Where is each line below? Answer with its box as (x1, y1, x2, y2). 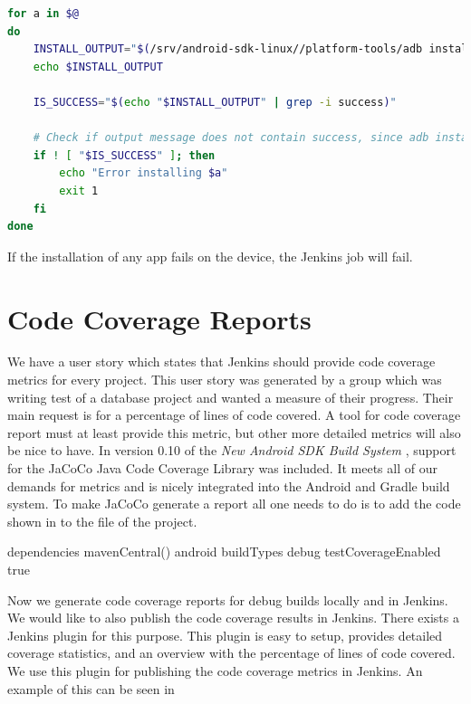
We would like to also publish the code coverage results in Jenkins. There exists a (7, 608, 459, 627)
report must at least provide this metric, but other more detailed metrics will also (7, 423, 461, 442)
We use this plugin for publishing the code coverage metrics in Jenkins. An (7, 661, 423, 680)
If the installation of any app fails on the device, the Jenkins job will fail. (7, 246, 413, 265)
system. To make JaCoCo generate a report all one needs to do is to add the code (7, 494, 461, 513)
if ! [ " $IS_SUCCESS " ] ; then (33, 148, 216, 162)
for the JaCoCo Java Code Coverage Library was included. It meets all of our (7, 459, 437, 477)
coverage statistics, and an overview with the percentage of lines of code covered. (7, 643, 456, 662)
